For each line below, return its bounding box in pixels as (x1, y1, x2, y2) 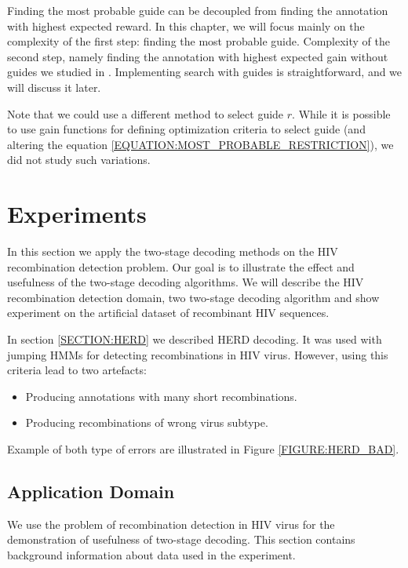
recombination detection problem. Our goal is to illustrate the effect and (7, 258, 355, 275)
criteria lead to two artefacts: (7, 362, 147, 378)
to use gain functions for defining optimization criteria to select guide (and (7, 121, 366, 137)
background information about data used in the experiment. (7, 546, 296, 563)
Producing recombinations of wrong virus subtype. (25, 414, 268, 431)
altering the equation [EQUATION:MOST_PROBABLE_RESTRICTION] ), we (7, 136, 394, 152)
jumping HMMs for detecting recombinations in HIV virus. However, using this (7, 346, 388, 362)
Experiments (7, 198, 147, 230)
